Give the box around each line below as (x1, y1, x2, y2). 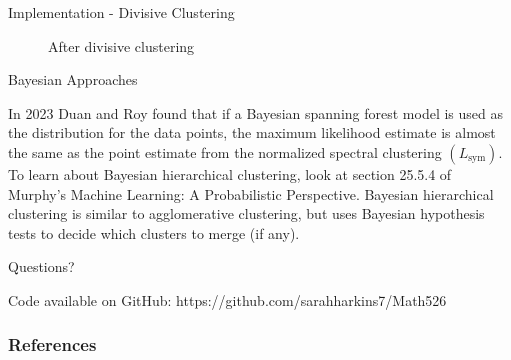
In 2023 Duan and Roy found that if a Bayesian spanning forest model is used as (8, 102, 503, 123)
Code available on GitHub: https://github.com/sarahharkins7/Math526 (8, 289, 447, 310)
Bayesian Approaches (8, 69, 138, 90)
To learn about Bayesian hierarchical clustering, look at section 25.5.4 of (8, 163, 452, 184)
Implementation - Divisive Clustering (8, 2, 235, 22)
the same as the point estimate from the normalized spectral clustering (8, 141, 442, 162)
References (8, 332, 97, 357)
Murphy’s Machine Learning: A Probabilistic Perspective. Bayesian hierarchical (8, 183, 494, 204)
